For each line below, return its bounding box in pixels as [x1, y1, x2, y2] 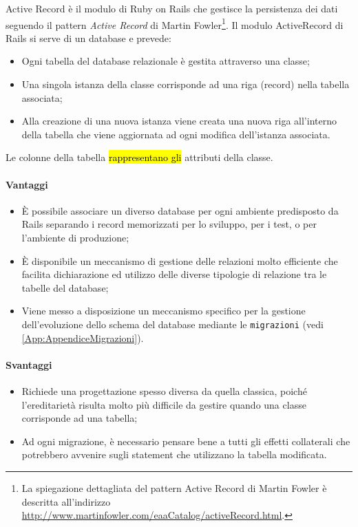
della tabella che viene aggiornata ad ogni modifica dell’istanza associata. [21, 127, 330, 141]
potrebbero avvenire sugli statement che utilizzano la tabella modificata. [21, 447, 327, 462]
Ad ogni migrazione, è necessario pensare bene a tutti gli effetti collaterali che [21, 433, 350, 448]
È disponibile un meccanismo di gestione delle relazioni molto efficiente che [21, 253, 338, 268]
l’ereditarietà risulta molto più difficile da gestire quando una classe [21, 397, 306, 411]
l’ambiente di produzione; [21, 230, 129, 244]
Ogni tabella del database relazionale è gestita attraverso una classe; [21, 54, 310, 68]
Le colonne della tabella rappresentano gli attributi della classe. [6, 150, 273, 164]
